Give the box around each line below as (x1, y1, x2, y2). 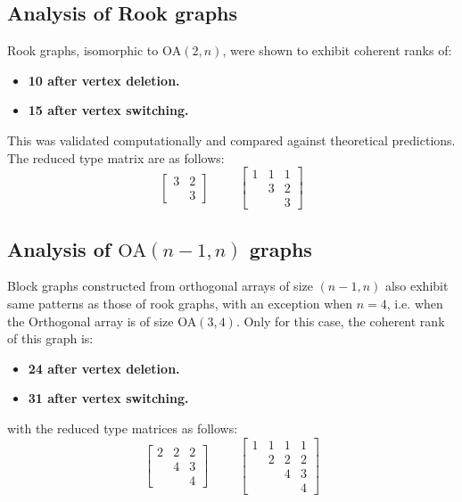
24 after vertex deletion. (28, 358, 180, 377)
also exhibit (384, 276, 449, 295)
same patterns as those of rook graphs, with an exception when (7, 294, 353, 313)
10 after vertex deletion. (28, 70, 180, 89)
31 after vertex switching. (28, 389, 189, 407)
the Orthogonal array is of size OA (7, 311, 197, 330)
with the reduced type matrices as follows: (7, 419, 238, 438)
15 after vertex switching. (28, 101, 189, 119)
